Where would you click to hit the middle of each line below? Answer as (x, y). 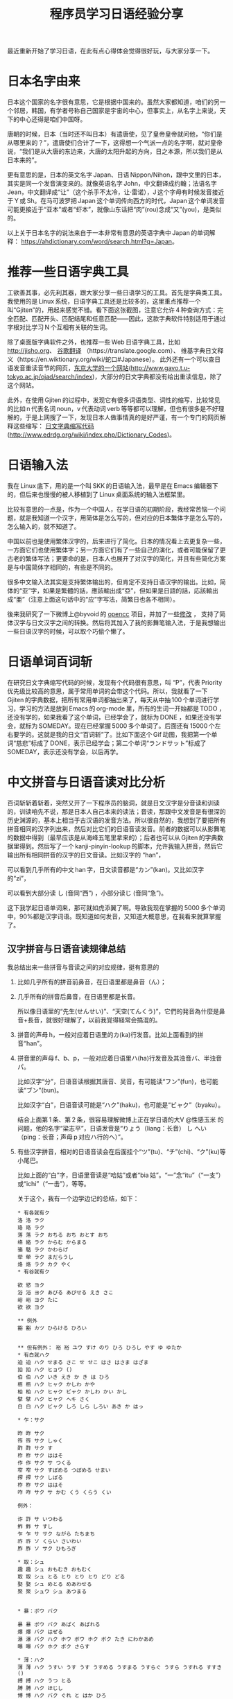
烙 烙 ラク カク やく (44, 1264)
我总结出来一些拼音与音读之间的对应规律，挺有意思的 (83, 967)
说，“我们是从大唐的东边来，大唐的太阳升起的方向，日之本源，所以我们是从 (115, 151)
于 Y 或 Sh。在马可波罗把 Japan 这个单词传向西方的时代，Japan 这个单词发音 (116, 201)
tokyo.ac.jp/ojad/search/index (50, 377)
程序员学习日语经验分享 (116, 14)
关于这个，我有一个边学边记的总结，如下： (78, 1198)
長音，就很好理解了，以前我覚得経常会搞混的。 (94, 1020)
